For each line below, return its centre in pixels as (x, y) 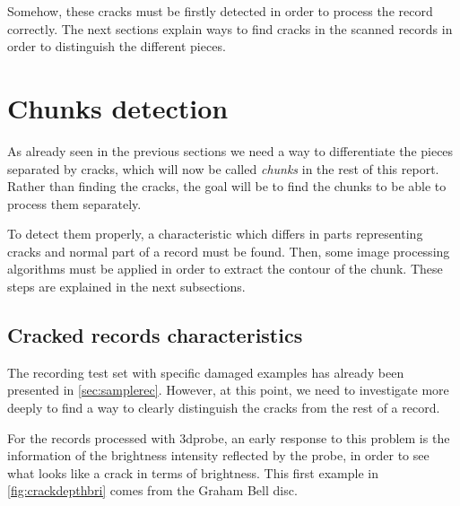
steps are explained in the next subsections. (126, 287)
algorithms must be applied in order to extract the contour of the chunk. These (225, 269)
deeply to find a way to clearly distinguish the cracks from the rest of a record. (224, 408)
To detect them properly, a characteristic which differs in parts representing (215, 234)
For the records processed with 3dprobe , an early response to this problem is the (229, 437)
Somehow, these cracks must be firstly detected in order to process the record (220, 11)
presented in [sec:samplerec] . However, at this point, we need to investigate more (228, 390)
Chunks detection (118, 107)
